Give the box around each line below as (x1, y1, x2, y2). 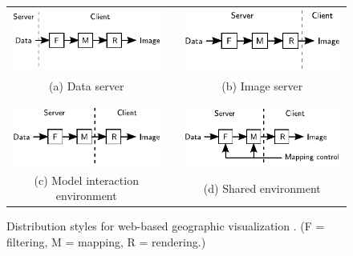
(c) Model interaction (34, 171, 139, 188)
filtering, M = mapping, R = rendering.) (6, 234, 206, 250)
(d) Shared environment (203, 179, 321, 196)
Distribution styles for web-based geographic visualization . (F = (6, 218, 325, 234)
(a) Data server (49, 77, 124, 94)
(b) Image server (221, 77, 303, 94)
